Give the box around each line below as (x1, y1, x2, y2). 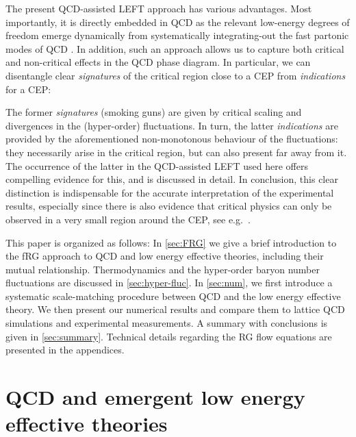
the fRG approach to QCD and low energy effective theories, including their (5, 249, 324, 263)
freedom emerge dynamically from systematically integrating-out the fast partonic (5, 28, 349, 42)
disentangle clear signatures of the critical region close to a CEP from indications (5, 68, 346, 82)
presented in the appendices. (5, 342, 125, 357)
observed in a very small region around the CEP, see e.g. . (5, 212, 251, 226)
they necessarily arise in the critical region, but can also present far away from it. (5, 145, 347, 159)
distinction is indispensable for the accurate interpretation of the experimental (5, 185, 334, 199)
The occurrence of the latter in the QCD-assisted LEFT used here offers (5, 158, 308, 173)
